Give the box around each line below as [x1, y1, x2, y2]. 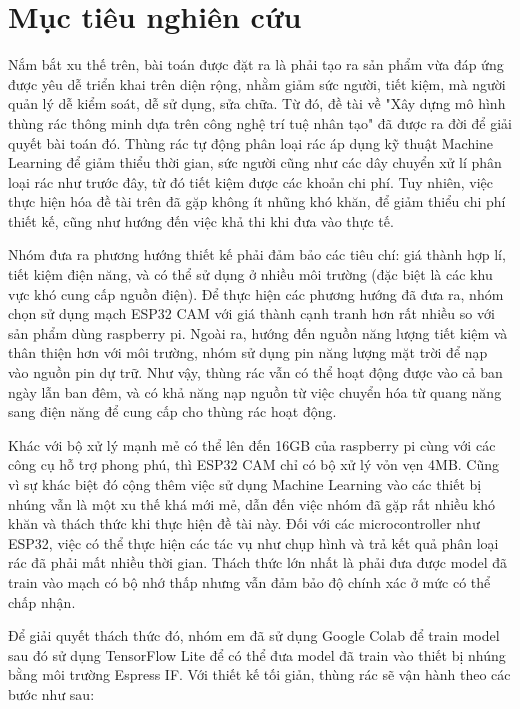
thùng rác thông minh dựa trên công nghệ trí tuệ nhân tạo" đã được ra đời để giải [8, 112, 512, 133]
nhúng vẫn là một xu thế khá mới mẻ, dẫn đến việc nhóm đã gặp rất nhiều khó [8, 493, 495, 514]
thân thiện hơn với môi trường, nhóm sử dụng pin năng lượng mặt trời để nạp [8, 342, 488, 363]
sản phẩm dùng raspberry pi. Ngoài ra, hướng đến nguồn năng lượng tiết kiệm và [8, 322, 508, 343]
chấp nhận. [8, 591, 76, 612]
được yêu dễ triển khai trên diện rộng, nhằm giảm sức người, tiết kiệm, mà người [8, 73, 506, 94]
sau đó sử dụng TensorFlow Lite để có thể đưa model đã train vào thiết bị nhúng [8, 644, 506, 665]
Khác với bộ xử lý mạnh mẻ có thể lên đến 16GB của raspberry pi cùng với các [8, 434, 496, 455]
